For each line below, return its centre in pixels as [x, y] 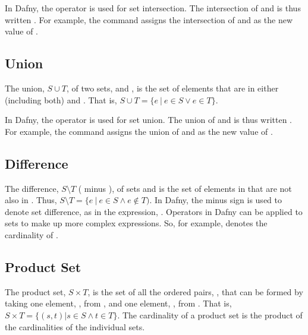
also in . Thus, [31, 200]
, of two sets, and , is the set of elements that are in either [172, 88]
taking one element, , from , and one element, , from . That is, [118, 303]
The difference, [32, 188]
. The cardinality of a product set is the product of [210, 315]
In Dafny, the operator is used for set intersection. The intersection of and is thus [153, 8]
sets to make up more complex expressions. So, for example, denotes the [136, 223]
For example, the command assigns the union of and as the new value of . [139, 131]
